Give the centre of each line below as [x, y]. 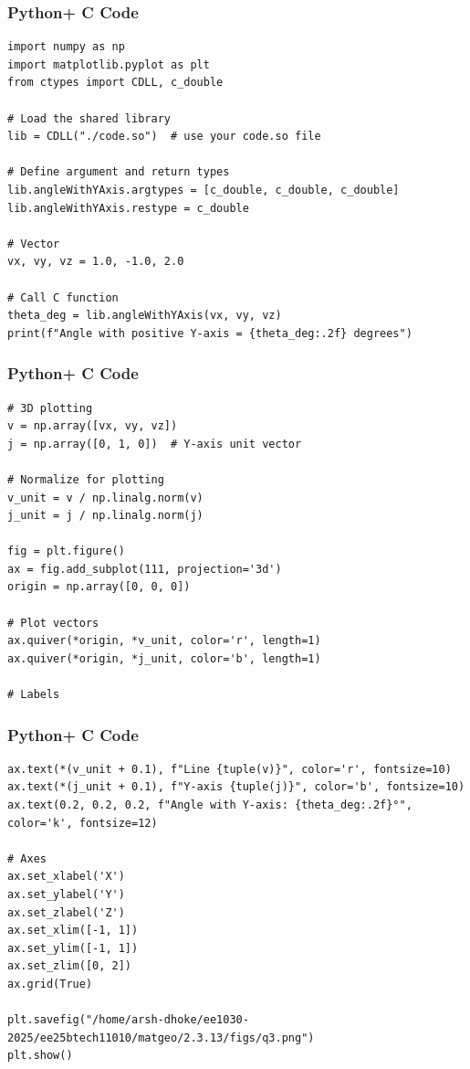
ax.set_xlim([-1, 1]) [73, 931]
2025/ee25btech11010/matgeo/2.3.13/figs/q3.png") [161, 1037]
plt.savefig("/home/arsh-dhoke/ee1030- [128, 1020]
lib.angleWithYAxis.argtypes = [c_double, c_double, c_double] [204, 190]
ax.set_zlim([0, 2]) [70, 966]
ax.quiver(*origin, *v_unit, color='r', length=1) [164, 641]
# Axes [27, 858]
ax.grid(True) [50, 984]
